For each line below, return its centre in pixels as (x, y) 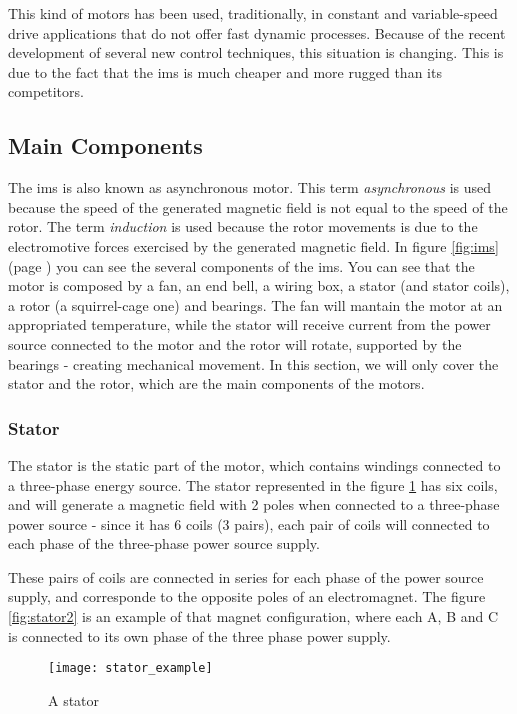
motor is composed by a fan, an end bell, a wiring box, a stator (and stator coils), (259, 285)
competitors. (46, 91)
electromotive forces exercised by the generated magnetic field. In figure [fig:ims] (253, 245)
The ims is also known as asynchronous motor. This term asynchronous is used (250, 187)
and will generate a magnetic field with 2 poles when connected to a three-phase (254, 504)
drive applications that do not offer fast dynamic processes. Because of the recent (257, 32)
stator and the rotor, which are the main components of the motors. (216, 383)
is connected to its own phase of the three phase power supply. (199, 635)
